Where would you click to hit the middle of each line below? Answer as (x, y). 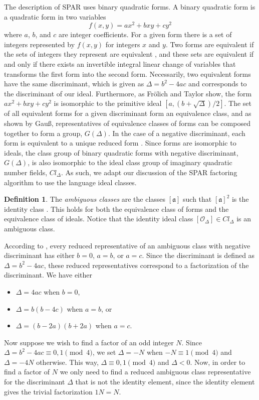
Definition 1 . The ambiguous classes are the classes (85, 199)
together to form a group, (43, 133)
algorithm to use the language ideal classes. (70, 182)
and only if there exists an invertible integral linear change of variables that (120, 64)
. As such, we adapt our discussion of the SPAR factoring (149, 172)
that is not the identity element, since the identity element (165, 382)
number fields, (26, 172)
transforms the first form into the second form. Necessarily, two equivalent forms (127, 74)
